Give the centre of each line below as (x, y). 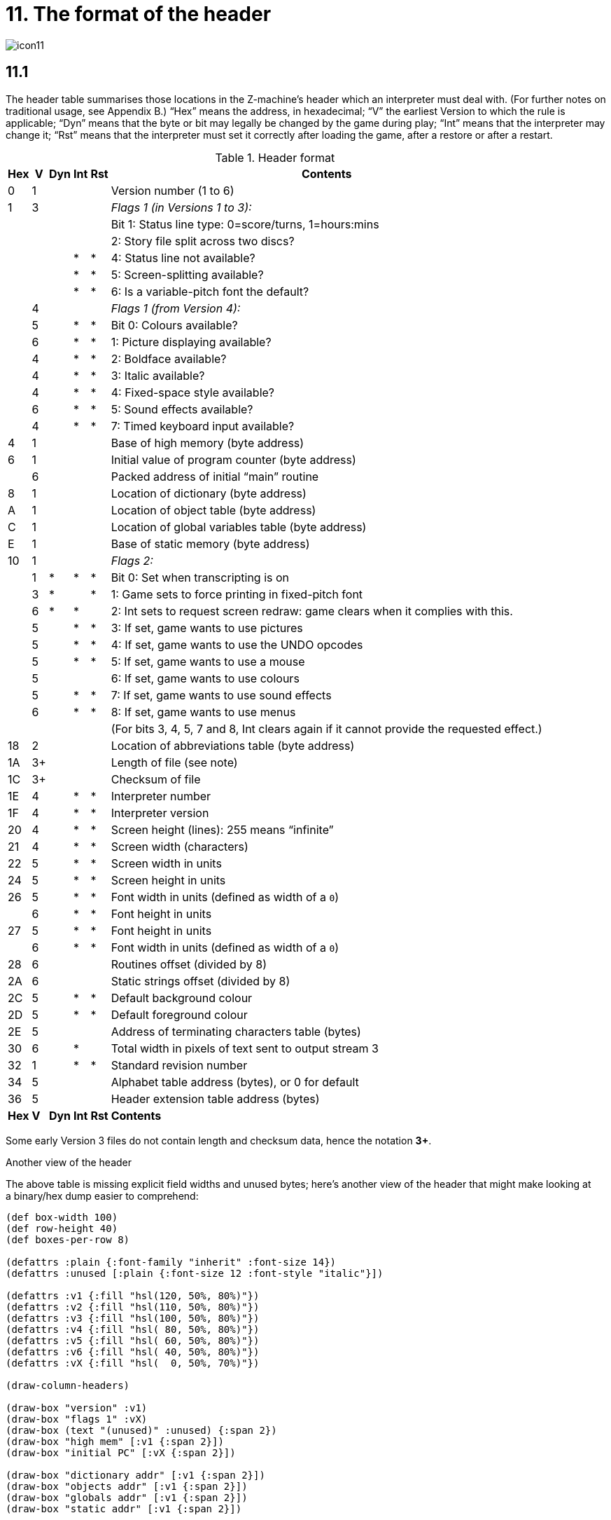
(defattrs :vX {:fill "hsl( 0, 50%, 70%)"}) (133, 1363)
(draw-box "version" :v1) (77, 1408)
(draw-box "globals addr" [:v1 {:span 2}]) (127, 1497)
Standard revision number (179, 1065)
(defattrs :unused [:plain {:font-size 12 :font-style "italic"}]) (195, 1273)
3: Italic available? (158, 375)
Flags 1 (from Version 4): (176, 308)
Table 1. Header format (275, 157)
